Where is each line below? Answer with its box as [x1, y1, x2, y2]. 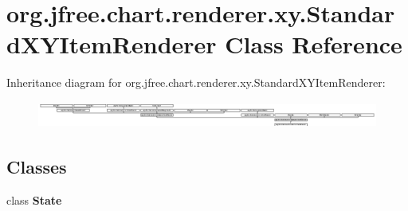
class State [6, 191, 62, 208]
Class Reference [225, 28, 402, 61]
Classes [6, 154, 67, 178]
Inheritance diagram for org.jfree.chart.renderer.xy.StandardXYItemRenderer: [6, 74, 386, 91]
